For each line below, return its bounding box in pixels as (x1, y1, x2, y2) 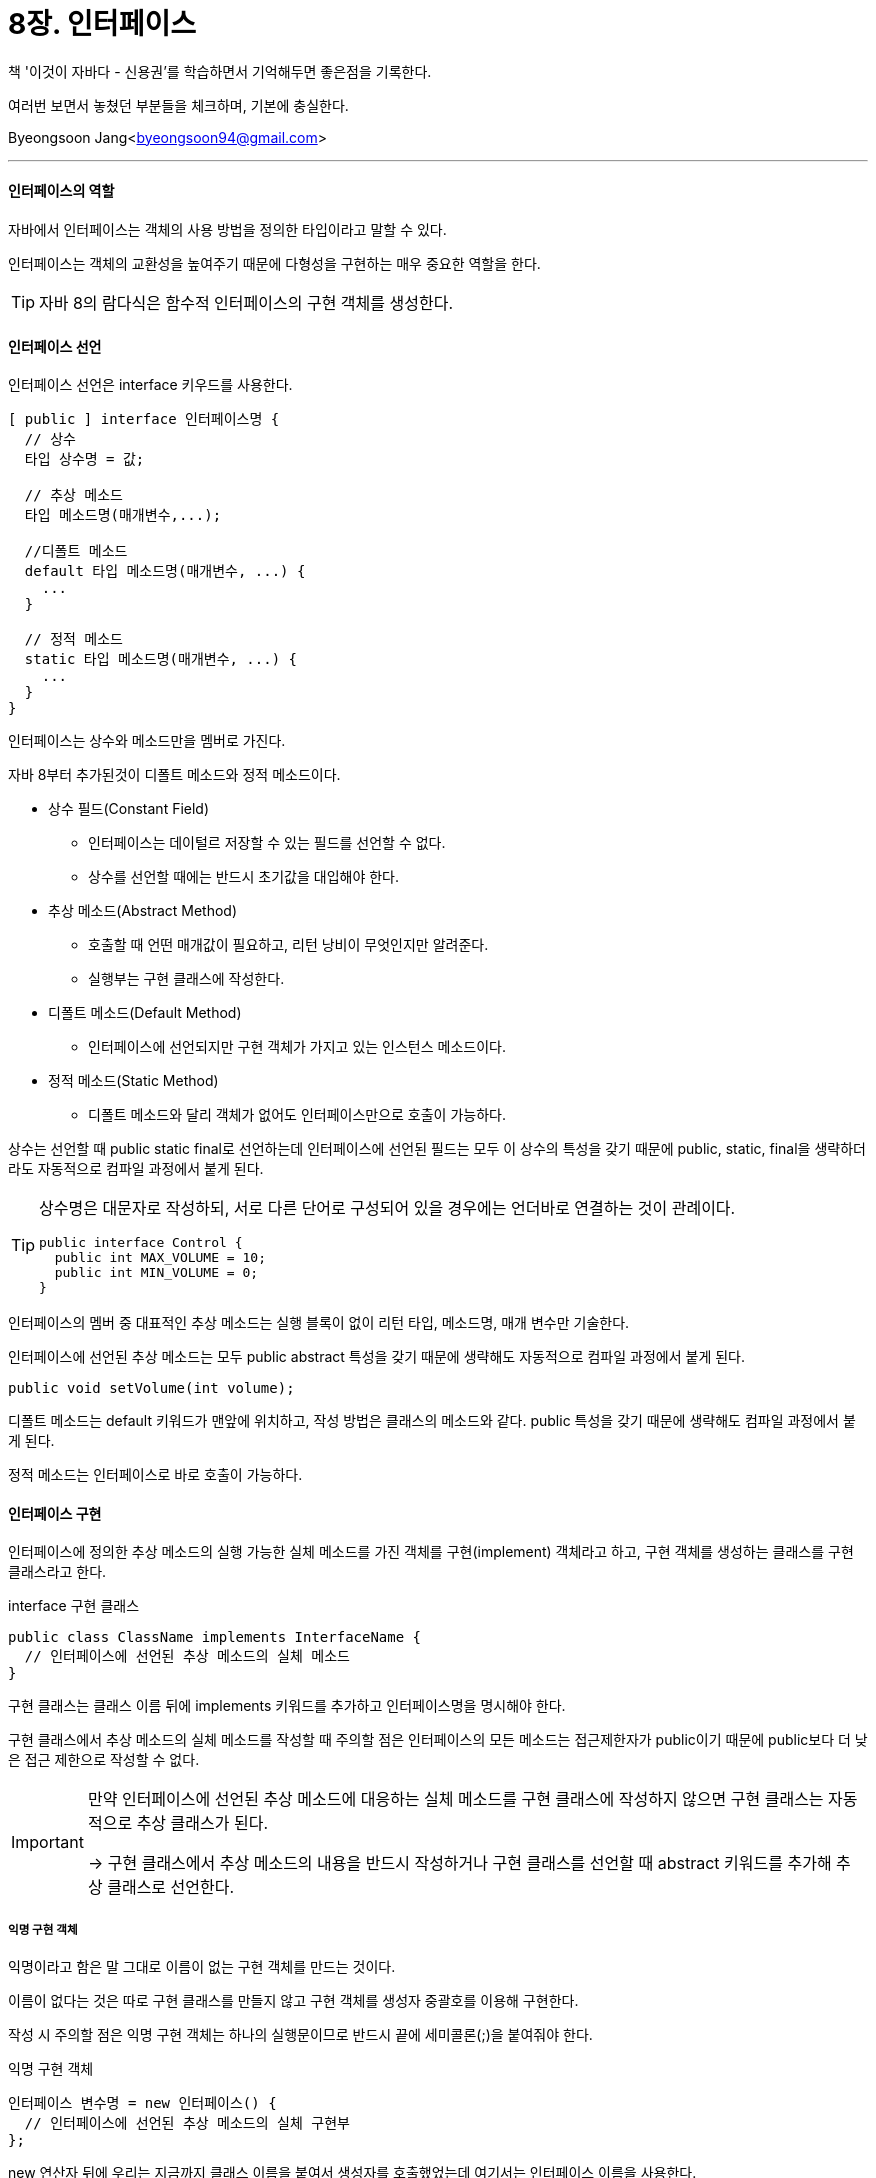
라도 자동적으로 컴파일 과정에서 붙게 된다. (8, 1160, 264, 1178)
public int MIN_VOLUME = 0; (54, 1265, 259, 1281)
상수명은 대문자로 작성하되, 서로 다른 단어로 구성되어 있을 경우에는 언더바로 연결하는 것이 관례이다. (39, 1198, 736, 1219)
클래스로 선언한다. (107, 1877, 235, 1898)
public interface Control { (39, 1235, 243, 1251)
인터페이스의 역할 (8, 182, 115, 200)
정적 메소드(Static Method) (48, 1072, 219, 1090)
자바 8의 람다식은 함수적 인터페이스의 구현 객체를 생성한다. (39, 292, 454, 313)
